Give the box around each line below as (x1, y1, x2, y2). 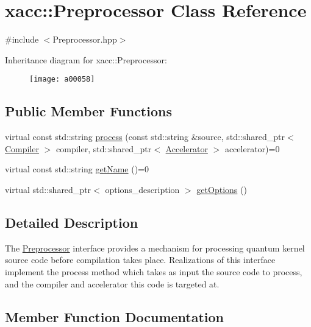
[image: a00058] (29, 75, 95, 84)
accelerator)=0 (224, 142, 280, 155)
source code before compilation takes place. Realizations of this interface (5, 253, 276, 266)
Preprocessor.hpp (52, 33, 117, 46)
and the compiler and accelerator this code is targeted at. (5, 277, 220, 290)
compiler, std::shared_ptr (56, 142, 152, 155)
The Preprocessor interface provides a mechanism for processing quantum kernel (5, 241, 305, 254)
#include (5, 33, 39, 46)
